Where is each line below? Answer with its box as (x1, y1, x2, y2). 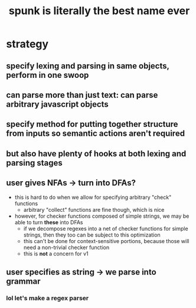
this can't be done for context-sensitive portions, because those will (23, 237, 190, 244)
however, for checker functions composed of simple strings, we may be (14, 212, 190, 219)
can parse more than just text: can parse (6, 90, 158, 100)
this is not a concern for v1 (23, 250, 89, 257)
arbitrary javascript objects (6, 99, 109, 109)
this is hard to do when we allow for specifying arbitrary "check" (14, 194, 172, 201)
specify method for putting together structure (6, 119, 178, 129)
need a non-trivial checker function (23, 244, 110, 251)
